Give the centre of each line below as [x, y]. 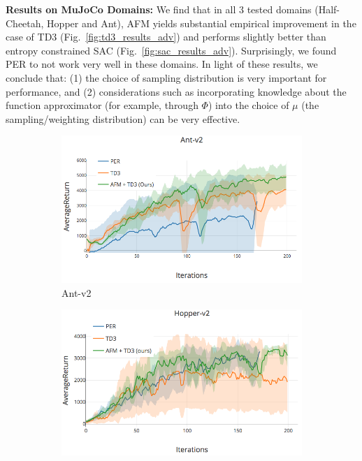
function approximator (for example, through [102, 105]
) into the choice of [248, 105]
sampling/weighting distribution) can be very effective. [123, 118]
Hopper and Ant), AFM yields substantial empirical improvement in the [202, 23]
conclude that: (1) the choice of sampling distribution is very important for [166, 77]
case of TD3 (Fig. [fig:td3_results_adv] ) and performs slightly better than [166, 37]
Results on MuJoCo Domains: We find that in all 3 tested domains [159, 9]
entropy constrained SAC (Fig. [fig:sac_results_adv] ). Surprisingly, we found [171, 50]
